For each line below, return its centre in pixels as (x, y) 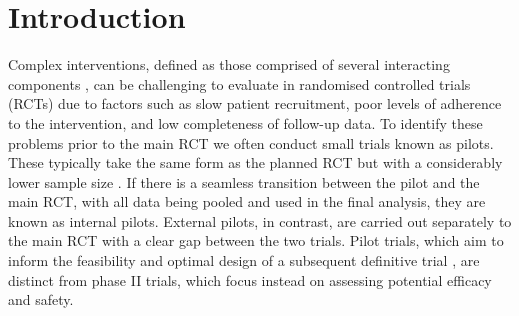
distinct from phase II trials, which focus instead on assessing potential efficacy (250, 279)
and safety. (41, 299)
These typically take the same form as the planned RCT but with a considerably (255, 162)
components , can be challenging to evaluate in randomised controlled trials (239, 83)
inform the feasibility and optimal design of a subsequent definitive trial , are (244, 260)
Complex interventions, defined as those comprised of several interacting (229, 64)
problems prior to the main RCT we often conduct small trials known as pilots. (251, 142)
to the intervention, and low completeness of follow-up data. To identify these (245, 122)
